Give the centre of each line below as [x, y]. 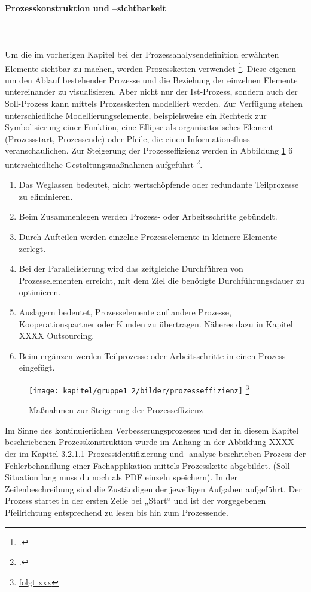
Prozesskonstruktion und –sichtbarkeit [86, 7]
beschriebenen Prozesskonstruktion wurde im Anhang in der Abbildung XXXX [150, 442]
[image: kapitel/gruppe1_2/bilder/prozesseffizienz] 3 [139, 388]
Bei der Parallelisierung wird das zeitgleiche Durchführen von [131, 268]
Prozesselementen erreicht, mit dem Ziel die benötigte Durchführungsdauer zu [162, 280]
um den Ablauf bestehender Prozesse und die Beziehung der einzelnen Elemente [151, 79]
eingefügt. [37, 367]
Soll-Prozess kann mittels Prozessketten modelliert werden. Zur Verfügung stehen [154, 103]
